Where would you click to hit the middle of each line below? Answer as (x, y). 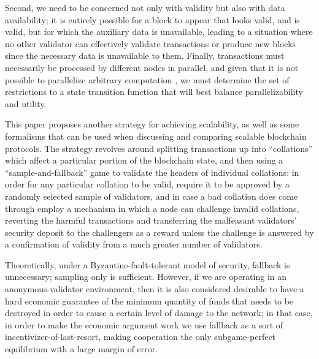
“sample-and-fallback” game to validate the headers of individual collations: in (152, 172)
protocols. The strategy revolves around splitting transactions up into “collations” (159, 148)
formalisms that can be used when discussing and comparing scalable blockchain (156, 136)
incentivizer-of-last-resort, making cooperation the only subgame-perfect (140, 337)
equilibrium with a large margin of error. (82, 349)
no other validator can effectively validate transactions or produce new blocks (151, 43)
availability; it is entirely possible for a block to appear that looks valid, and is (152, 19)
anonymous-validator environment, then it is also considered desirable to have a (155, 289)
